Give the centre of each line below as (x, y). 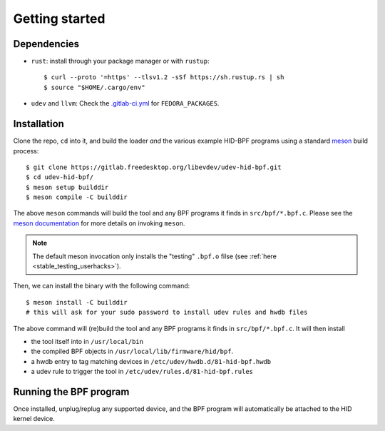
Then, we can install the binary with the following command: (102, 286)
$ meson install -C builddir (77, 302)
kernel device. (34, 419)
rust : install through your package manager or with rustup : (120, 61)
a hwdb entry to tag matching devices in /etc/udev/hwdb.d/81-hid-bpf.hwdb (151, 361)
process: (26, 151)
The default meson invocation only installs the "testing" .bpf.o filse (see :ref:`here (155, 256)
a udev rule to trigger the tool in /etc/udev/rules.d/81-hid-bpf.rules (142, 372)
